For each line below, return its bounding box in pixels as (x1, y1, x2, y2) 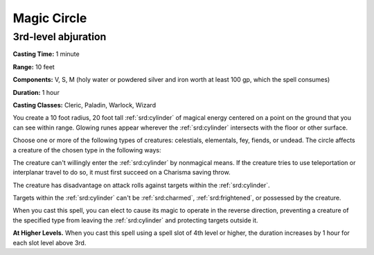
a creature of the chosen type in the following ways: (12, 146, 161, 154)
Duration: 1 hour (12, 88, 60, 96)
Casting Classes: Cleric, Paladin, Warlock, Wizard (12, 100, 156, 109)
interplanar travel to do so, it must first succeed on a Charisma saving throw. (12, 168, 231, 177)
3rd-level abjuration (12, 30, 107, 43)
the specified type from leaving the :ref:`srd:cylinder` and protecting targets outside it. (12, 216, 259, 225)
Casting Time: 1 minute (12, 50, 80, 58)
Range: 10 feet (12, 62, 55, 71)
